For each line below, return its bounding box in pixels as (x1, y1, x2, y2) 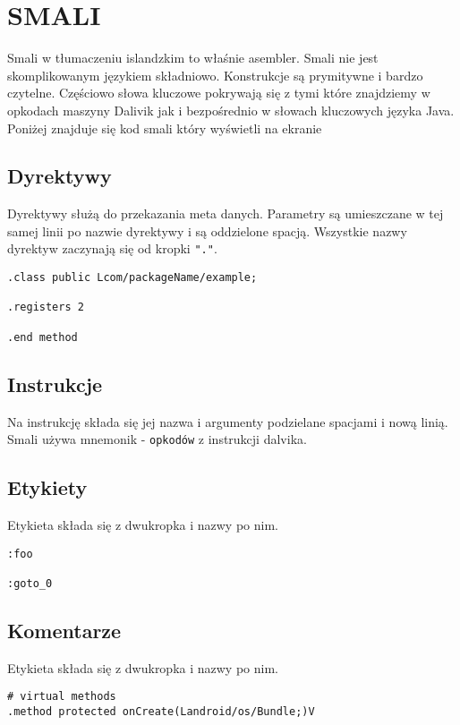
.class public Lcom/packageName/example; (7, 271, 258, 285)
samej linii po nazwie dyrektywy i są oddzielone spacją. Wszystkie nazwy (7, 221, 407, 240)
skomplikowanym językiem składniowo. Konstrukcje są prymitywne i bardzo (7, 65, 423, 84)
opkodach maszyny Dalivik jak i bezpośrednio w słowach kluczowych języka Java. (7, 100, 455, 119)
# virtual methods (7, 690, 116, 704)
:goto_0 (7, 576, 53, 590)
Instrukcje (7, 370, 103, 397)
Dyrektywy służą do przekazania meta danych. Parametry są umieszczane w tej (7, 204, 444, 223)
